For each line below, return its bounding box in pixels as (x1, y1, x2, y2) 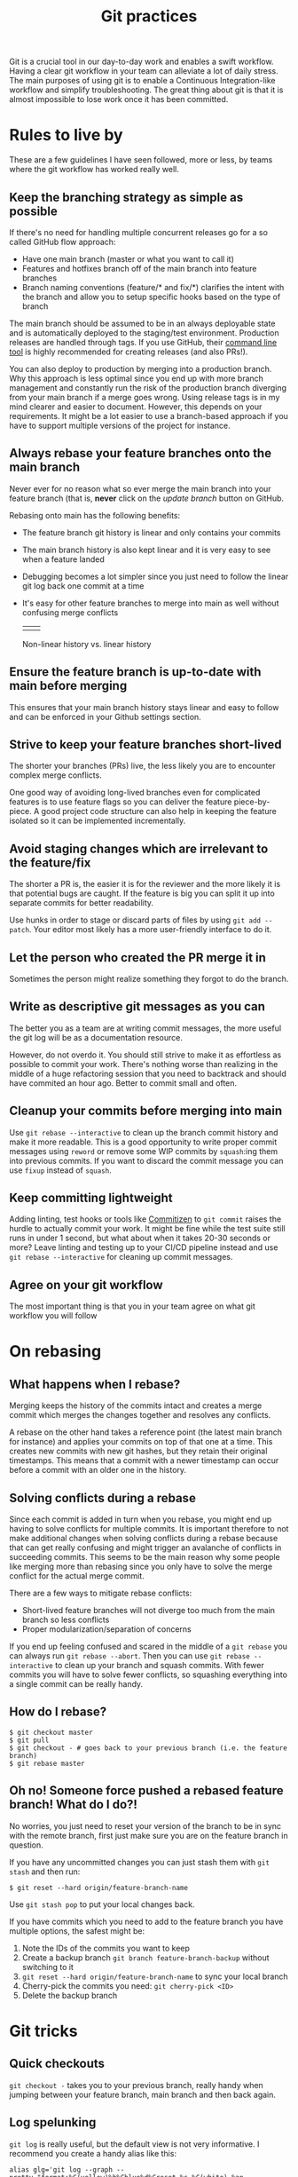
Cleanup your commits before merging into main (9, 1104, 283, 1119)
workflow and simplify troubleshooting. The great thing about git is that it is (9, 84, 284, 95)
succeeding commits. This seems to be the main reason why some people (9, 1552, 281, 1563)
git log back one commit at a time (21, 580, 145, 591)
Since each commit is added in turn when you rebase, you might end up (9, 1514, 272, 1524)
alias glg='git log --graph (9, 2165, 114, 2174)
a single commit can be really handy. (9, 1679, 144, 1690)
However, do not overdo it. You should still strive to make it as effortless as (9, 1049, 282, 1060)
